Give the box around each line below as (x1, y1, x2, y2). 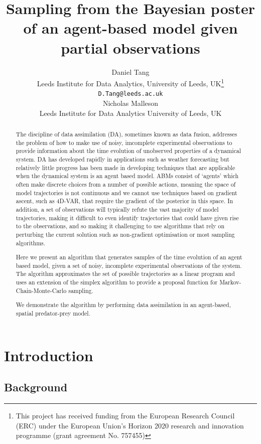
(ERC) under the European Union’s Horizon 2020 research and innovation (16, 420, 244, 430)
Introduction (4, 345, 93, 365)
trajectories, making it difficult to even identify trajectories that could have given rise (16, 213, 239, 222)
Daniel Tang (111, 66, 150, 77)
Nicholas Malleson (102, 98, 159, 108)
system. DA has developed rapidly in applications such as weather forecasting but (16, 155, 229, 163)
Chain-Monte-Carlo (16, 286, 67, 294)
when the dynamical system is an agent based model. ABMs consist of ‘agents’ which (16, 172, 239, 180)
